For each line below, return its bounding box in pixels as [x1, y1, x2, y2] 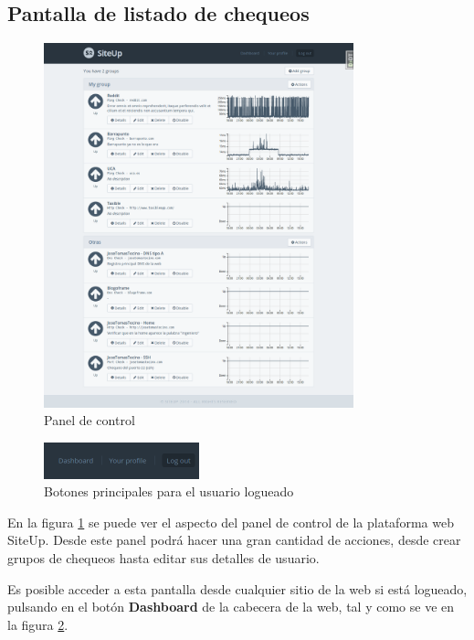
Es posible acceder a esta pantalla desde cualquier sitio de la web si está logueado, [7, 579, 468, 598]
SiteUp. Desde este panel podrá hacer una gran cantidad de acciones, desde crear [7, 530, 461, 549]
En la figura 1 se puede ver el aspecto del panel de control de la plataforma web [7, 512, 454, 531]
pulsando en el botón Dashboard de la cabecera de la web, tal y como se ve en [7, 597, 455, 616]
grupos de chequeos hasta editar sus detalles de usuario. [7, 548, 320, 567]
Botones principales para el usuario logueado [44, 482, 294, 501]
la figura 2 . [7, 614, 68, 634]
